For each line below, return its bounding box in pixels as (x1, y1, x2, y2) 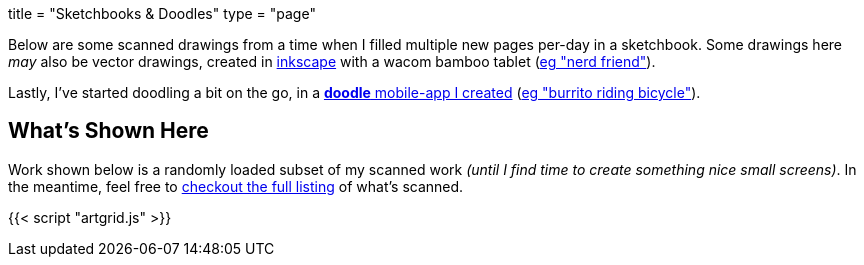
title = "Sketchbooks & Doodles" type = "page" (8, 5, 316, 22)
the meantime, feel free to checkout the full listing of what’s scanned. (8, 177, 464, 195)
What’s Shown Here (8, 118, 209, 144)
